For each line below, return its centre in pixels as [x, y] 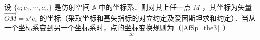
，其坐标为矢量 [227, 7]
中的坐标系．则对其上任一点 [145, 7]
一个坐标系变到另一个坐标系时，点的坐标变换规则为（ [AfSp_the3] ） [117, 28]
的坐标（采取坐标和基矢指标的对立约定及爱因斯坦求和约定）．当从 [148, 18]
